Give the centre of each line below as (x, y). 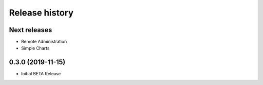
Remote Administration (44, 42)
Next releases (30, 30)
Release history (41, 13)
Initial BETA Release (41, 74)
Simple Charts (35, 48)
